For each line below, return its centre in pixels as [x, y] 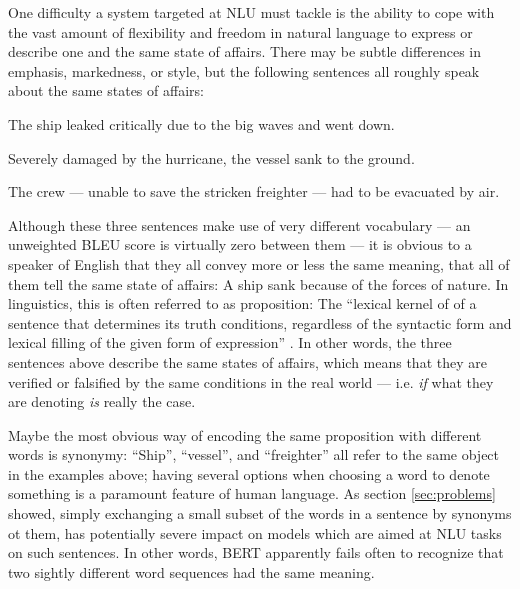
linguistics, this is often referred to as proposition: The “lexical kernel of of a [242, 303]
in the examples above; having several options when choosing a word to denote [249, 473]
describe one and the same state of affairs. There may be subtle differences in [245, 51]
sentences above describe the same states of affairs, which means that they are [247, 361]
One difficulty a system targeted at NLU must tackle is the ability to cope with [251, 12]
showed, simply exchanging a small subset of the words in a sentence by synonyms [260, 513]
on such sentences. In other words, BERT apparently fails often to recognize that [256, 552]
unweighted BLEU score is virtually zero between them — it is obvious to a [240, 244]
